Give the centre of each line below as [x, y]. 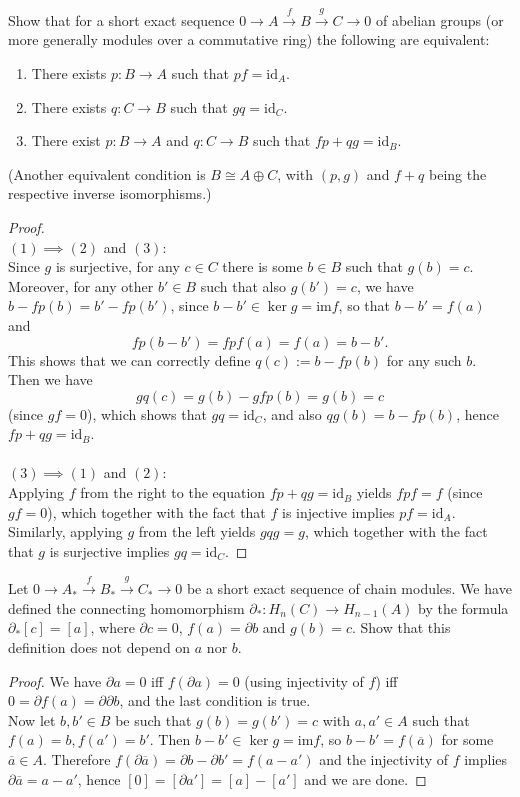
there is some [262, 266]
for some [467, 739]
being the [458, 173]
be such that [153, 719]
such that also [243, 285]
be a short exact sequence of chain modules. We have [349, 588]
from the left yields [197, 531]
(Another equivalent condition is [107, 173]
